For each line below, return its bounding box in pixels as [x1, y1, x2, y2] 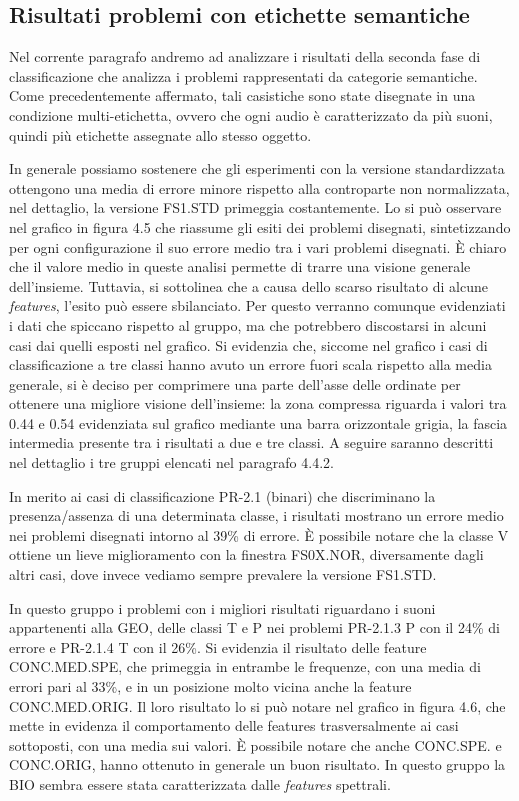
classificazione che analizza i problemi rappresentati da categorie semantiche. [9, 65, 478, 86]
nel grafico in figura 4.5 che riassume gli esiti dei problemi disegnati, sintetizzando [9, 216, 511, 237]
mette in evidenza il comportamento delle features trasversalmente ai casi [9, 715, 459, 736]
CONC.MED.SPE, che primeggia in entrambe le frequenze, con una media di [9, 656, 481, 677]
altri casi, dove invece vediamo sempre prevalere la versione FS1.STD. [9, 564, 437, 585]
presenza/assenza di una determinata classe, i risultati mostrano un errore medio [9, 505, 504, 526]
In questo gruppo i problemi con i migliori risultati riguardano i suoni [9, 597, 436, 618]
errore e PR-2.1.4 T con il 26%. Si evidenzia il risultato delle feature [9, 636, 427, 657]
